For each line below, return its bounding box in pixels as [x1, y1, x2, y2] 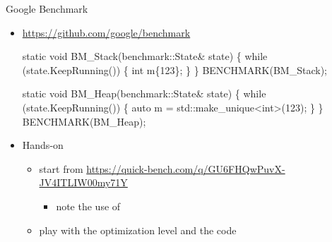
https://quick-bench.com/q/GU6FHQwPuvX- [86, 161, 285, 176]
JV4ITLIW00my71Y [39, 175, 128, 190]
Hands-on [22, 138, 64, 152]
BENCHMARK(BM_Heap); [22, 114, 146, 128]
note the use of [56, 198, 121, 213]
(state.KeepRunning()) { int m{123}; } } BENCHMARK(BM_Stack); [22, 62, 327, 77]
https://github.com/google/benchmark [22, 25, 191, 40]
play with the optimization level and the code [39, 222, 237, 237]
